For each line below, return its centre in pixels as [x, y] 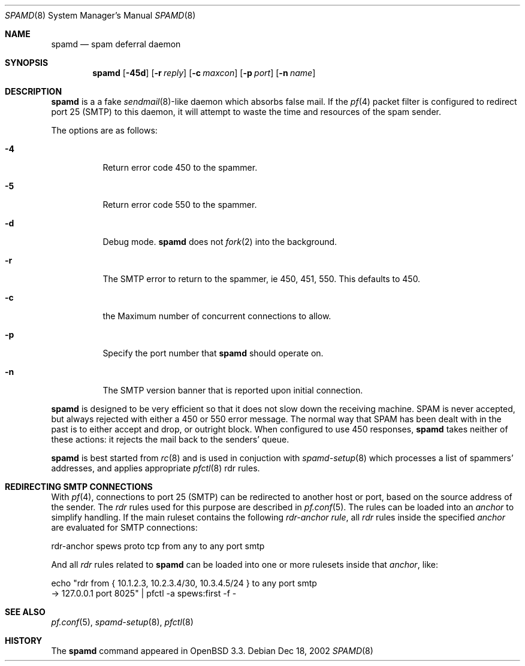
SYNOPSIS [27, 63]
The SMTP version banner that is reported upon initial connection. [233, 390]
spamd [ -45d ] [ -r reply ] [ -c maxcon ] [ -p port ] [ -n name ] [204, 73]
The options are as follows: [104, 130]
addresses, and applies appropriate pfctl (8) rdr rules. [156, 468]
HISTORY [24, 641]
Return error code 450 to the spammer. [180, 167]
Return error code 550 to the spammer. [180, 205]
